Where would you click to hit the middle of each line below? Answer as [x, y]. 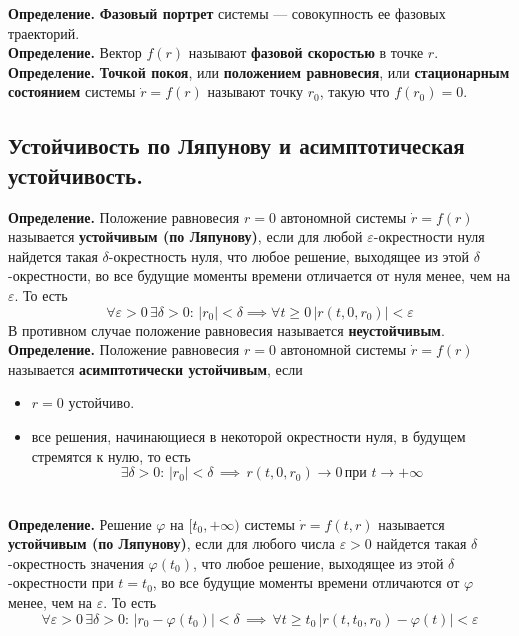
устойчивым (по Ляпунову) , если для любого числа [171, 543]
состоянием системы [72, 91]
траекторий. [44, 32]
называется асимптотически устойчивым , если [155, 368]
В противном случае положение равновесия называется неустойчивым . [226, 329]
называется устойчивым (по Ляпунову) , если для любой [185, 236]
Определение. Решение [80, 523]
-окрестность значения [76, 562]
